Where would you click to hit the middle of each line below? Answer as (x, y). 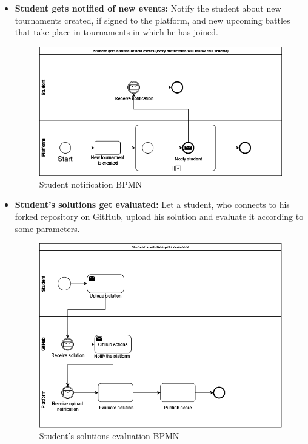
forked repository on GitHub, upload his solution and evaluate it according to (159, 217)
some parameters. (47, 228)
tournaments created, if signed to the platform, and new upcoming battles (152, 20)
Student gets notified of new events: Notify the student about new (148, 8)
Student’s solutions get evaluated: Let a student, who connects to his (152, 204)
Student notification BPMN (91, 184)
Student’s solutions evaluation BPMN (109, 436)
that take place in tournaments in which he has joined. (116, 32)
